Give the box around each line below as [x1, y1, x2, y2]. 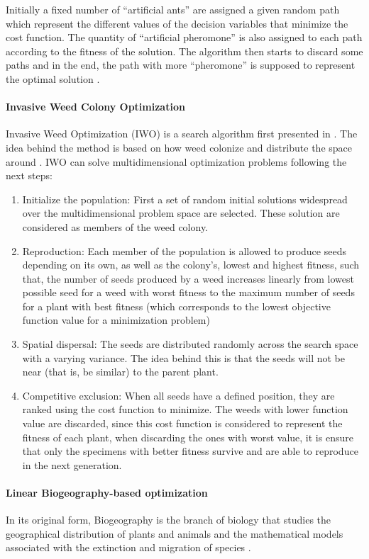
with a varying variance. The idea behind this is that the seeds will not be [22, 350, 346, 365]
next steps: [6, 168, 53, 183]
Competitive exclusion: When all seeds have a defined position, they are [22, 388, 335, 402]
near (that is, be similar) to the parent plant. [22, 364, 219, 379]
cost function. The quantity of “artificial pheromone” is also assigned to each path [6, 30, 363, 45]
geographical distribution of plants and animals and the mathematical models [6, 526, 343, 541]
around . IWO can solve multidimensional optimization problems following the [6, 154, 347, 169]
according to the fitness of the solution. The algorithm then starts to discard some [6, 43, 363, 58]
